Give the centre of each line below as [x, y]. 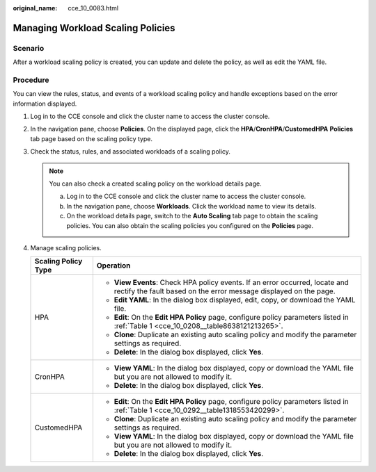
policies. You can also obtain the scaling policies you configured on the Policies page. [190, 225]
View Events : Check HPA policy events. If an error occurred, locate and [232, 283]
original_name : [35, 8]
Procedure [31, 80]
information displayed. [45, 104]
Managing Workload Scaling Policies [94, 28]
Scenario [29, 48]
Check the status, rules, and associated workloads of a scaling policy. [131, 152]
